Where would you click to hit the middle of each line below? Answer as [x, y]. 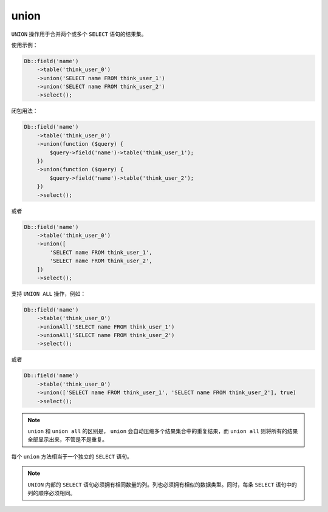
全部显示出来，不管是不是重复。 [67, 440]
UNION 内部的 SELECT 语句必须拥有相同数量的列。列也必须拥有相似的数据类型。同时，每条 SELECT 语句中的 [162, 484]
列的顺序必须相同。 [52, 493]
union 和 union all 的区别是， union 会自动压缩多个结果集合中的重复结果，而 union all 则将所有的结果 [163, 431]
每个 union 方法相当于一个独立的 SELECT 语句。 [72, 456]
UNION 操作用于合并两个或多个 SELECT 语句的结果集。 [79, 34]
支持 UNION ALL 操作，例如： [49, 293]
